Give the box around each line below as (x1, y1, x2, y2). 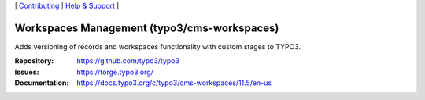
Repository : (14, 56, 54, 66)
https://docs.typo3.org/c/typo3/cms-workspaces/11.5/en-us (76, 78, 272, 87)
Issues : (14, 67, 39, 77)
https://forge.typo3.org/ (76, 67, 153, 77)
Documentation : (14, 78, 69, 87)
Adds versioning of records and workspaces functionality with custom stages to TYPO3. (14, 41, 301, 51)
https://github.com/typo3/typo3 (76, 56, 180, 66)
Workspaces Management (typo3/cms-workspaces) (14, 21, 279, 34)
